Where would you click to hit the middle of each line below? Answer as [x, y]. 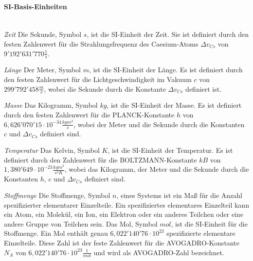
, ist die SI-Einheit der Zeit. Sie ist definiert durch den [168, 34]
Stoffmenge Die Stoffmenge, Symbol [57, 195]
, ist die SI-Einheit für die [209, 223]
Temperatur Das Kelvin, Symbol [52, 150]
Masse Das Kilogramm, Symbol [51, 105]
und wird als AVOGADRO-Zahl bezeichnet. [159, 252]
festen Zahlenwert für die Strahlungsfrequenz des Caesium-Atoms [101, 43]
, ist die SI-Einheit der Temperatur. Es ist [170, 150]
